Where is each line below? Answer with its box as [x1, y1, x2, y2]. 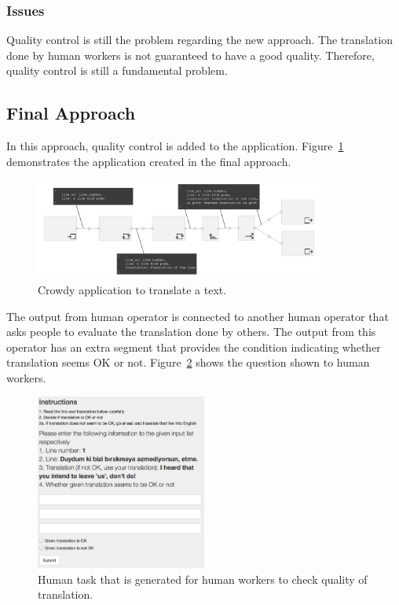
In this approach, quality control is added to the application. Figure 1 [6, 138, 344, 154]
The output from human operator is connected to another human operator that [6, 308, 389, 324]
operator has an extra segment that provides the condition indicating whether [6, 338, 381, 355]
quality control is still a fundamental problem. [6, 62, 228, 79]
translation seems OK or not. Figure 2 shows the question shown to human [6, 354, 370, 371]
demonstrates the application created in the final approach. [6, 153, 291, 169]
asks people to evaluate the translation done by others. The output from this [6, 323, 376, 340]
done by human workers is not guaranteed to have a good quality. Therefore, [6, 46, 375, 63]
